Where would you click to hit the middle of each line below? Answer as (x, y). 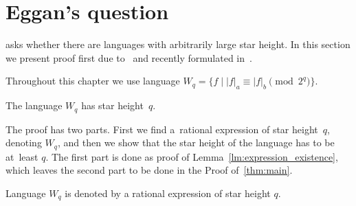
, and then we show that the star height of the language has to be (196, 142)
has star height (112, 105)
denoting (24, 142)
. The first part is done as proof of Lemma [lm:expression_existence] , (192, 156)
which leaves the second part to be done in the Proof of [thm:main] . (149, 170)
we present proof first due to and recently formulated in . (129, 57)
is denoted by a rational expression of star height (168, 193)
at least (22, 156)
